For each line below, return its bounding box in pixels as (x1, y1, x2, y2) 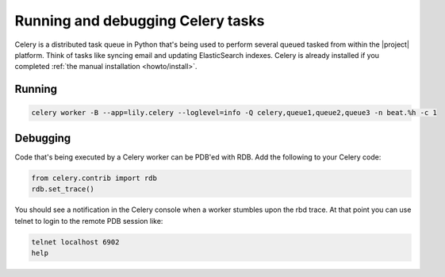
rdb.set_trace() (31, 185, 95, 194)
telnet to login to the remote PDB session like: (14, 216, 163, 225)
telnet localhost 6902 (31, 237, 120, 246)
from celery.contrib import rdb (31, 173, 158, 183)
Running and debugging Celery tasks (14, 12, 265, 29)
